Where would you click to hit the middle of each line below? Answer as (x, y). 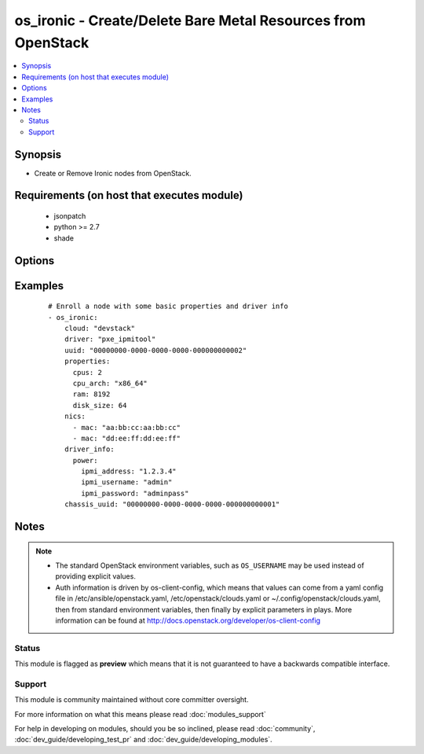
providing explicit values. (96, 576)
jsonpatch (70, 216)
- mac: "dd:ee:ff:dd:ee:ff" (126, 438)
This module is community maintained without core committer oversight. (132, 700)
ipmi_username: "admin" (127, 482)
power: (85, 460)
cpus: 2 (87, 372)
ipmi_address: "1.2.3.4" (129, 471)
